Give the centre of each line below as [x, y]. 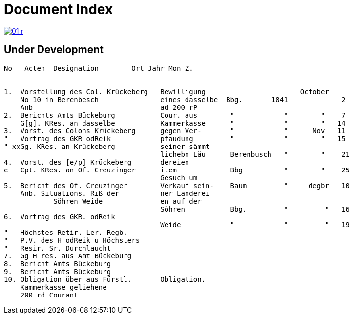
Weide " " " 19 [255, 224]
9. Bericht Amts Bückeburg [58, 271]
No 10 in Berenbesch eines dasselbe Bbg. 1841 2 [183, 99]
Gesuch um [179, 178]
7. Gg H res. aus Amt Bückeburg [68, 256]
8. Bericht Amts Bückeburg [58, 264]
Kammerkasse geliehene [63, 287]
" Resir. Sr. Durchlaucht [58, 248]
